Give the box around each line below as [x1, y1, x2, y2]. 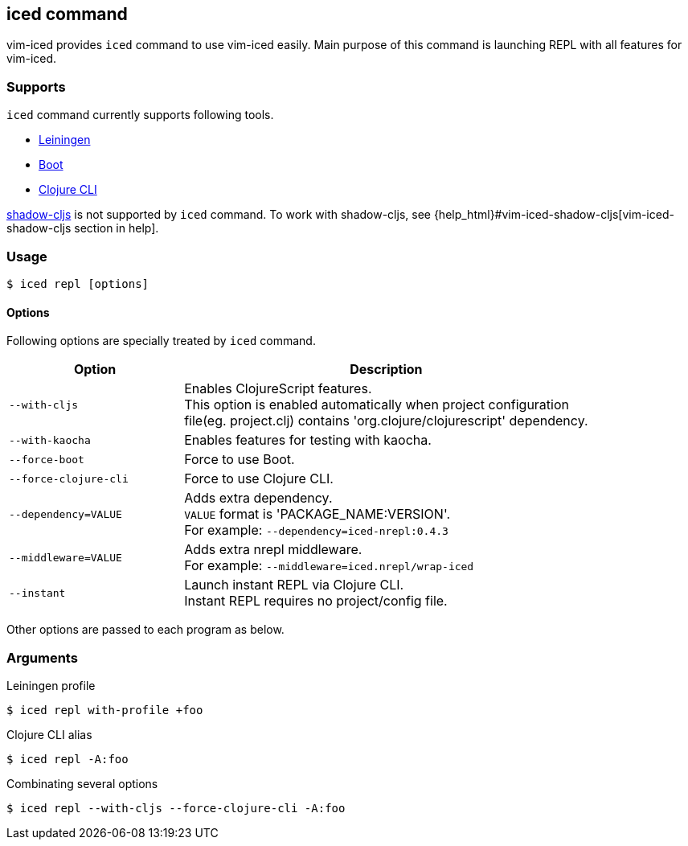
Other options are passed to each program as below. [6, 622, 285, 637]
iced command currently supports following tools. [6, 108, 274, 122]
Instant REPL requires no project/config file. [184, 593, 448, 610]
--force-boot [9, 453, 84, 466]
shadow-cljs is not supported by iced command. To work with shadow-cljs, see [6, 207, 431, 222]
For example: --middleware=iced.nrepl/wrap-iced [184, 557, 474, 574]
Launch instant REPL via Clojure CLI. [184, 577, 404, 593]
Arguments [6, 649, 78, 666]
